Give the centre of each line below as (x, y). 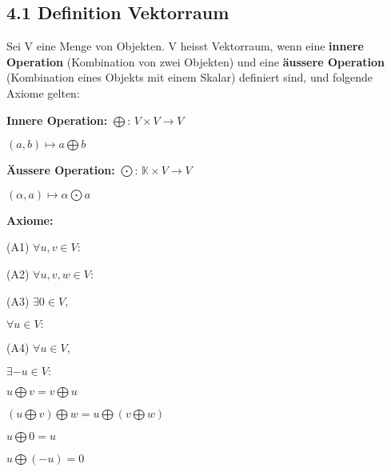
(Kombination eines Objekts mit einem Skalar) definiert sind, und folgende (190, 77)
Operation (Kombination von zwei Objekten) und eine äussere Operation (195, 61)
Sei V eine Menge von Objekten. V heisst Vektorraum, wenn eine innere (185, 46)
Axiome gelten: (43, 92)
